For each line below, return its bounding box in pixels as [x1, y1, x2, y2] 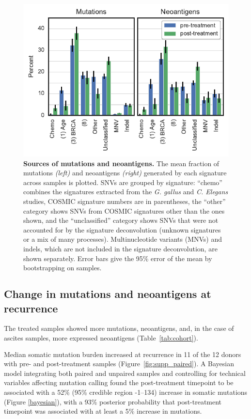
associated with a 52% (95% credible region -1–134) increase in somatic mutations [4, 387, 248, 397]
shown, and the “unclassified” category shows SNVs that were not [23, 215, 219, 225]
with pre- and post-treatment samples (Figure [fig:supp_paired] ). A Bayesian [4, 358, 235, 369]
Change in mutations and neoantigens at [4, 286, 211, 301]
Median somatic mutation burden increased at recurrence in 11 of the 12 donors [4, 349, 241, 359]
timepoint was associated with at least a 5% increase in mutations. [4, 406, 202, 416]
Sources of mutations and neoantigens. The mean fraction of [23, 158, 220, 168]
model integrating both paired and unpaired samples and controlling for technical [4, 368, 246, 378]
